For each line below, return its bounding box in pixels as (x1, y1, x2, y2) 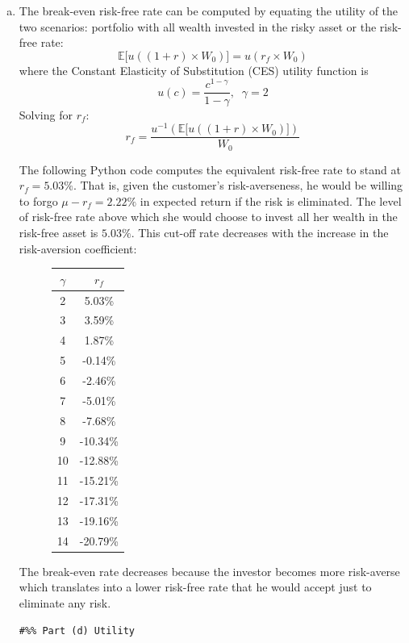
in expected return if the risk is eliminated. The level (140, 192, 402, 209)
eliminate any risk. (19, 595, 111, 612)
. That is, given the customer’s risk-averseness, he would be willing (73, 177, 403, 194)
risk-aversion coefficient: (19, 240, 137, 257)
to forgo (19, 192, 58, 209)
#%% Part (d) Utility (19, 624, 135, 637)
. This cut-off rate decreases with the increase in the (131, 224, 389, 241)
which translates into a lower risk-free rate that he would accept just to (19, 578, 372, 595)
